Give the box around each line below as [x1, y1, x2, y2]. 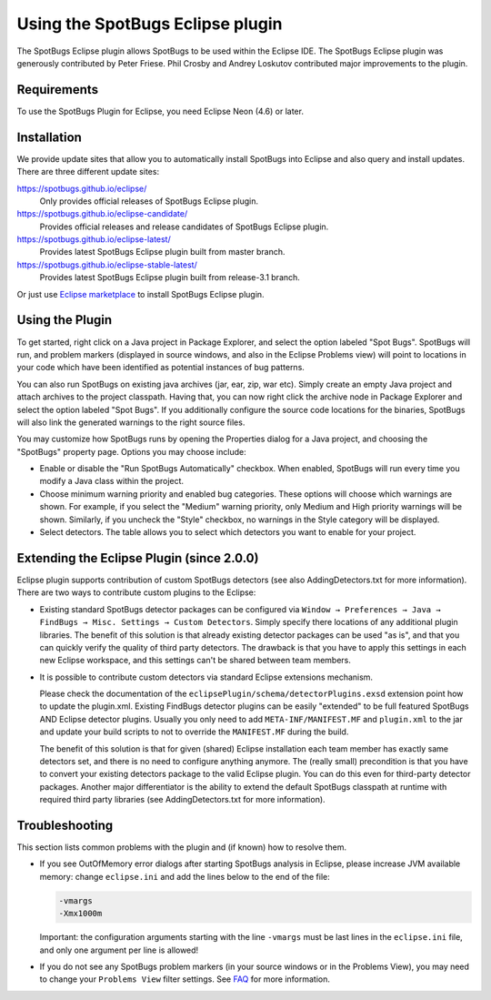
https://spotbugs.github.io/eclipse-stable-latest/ [16, 259, 197, 270]
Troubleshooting [16, 818, 114, 833]
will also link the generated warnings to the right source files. [16, 417, 245, 428]
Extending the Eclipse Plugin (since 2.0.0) [16, 551, 259, 566]
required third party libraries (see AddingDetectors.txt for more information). [39, 794, 326, 805]
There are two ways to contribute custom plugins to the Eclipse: [16, 587, 256, 598]
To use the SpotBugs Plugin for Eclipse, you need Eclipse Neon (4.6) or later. [16, 106, 305, 116]
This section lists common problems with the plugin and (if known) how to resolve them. [16, 842, 347, 853]
